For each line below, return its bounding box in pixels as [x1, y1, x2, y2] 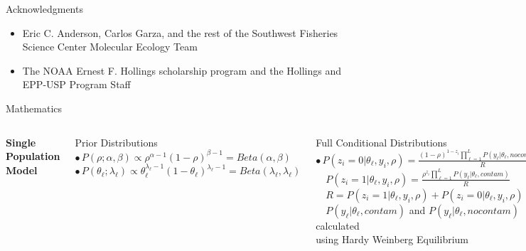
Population [6, 149, 60, 164]
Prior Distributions [75, 134, 158, 149]
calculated [316, 218, 360, 233]
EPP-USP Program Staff [22, 77, 131, 92]
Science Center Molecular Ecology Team [22, 39, 198, 54]
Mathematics [6, 100, 63, 115]
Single [6, 134, 36, 149]
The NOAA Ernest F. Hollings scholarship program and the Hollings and [22, 63, 341, 78]
